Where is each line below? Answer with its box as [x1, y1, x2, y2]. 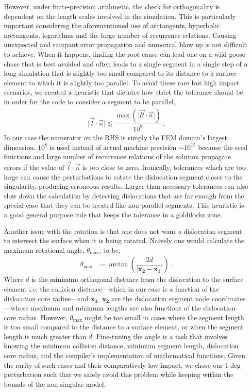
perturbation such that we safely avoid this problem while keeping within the [4, 369, 234, 379]
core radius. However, [4, 312, 68, 322]
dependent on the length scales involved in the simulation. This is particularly [4, 11, 236, 21]
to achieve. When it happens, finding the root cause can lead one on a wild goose [4, 49, 245, 59]
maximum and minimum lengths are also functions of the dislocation [31, 303, 235, 313]
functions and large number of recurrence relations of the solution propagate [4, 151, 231, 162]
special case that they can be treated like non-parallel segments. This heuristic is [4, 200, 244, 210]
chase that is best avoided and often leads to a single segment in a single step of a [4, 58, 248, 68]
